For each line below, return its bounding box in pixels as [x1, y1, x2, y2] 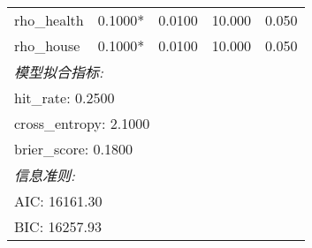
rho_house [14, 35, 80, 56]
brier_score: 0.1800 [14, 139, 133, 159]
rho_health [14, 10, 84, 30]
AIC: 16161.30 [14, 191, 103, 211]
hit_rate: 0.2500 [14, 87, 115, 108]
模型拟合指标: [14, 62, 103, 82]
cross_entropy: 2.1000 [14, 113, 150, 133]
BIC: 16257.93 [14, 216, 102, 237]
